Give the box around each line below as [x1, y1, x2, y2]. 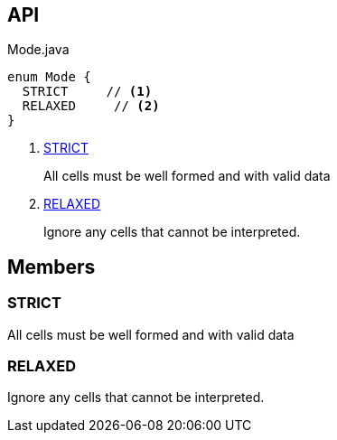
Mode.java [7, 42, 70, 58]
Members [7, 255, 96, 278]
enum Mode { [7, 70, 91, 85]
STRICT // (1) [22, 84, 153, 99]
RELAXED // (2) [22, 98, 160, 114]
